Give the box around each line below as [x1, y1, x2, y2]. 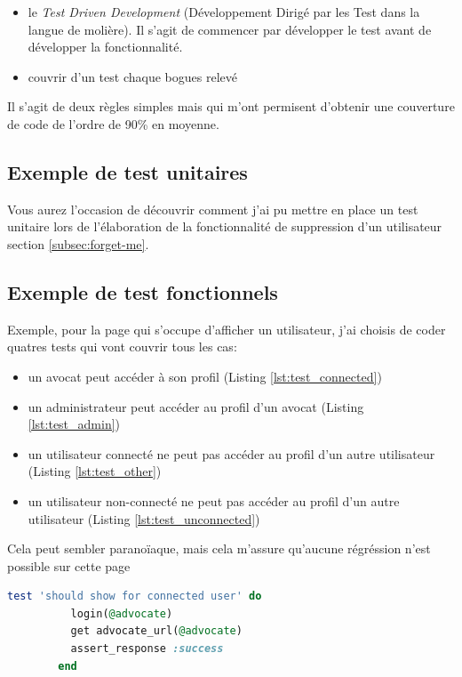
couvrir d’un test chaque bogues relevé [28, 67, 237, 85]
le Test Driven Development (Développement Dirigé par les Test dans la [28, 3, 420, 20]
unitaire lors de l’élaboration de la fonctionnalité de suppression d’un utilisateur [7, 217, 442, 236]
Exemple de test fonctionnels [7, 278, 278, 305]
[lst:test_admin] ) [28, 415, 121, 433]
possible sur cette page [7, 556, 131, 575]
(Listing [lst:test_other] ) [28, 462, 162, 480]
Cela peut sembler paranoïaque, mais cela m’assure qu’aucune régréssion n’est [7, 539, 431, 558]
